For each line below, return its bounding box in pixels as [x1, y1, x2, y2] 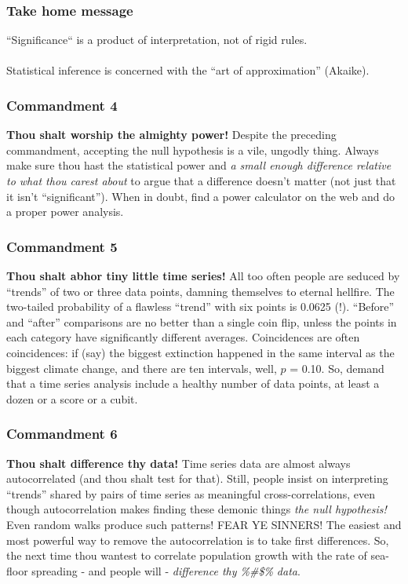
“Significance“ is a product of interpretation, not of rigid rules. [6, 31, 308, 48]
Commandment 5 [6, 236, 118, 256]
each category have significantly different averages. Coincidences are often [6, 329, 360, 345]
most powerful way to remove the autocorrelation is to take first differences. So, [6, 531, 389, 548]
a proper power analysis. [6, 203, 124, 220]
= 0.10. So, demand [290, 360, 384, 376]
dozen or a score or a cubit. [6, 390, 138, 407]
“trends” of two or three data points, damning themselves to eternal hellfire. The [6, 283, 395, 299]
